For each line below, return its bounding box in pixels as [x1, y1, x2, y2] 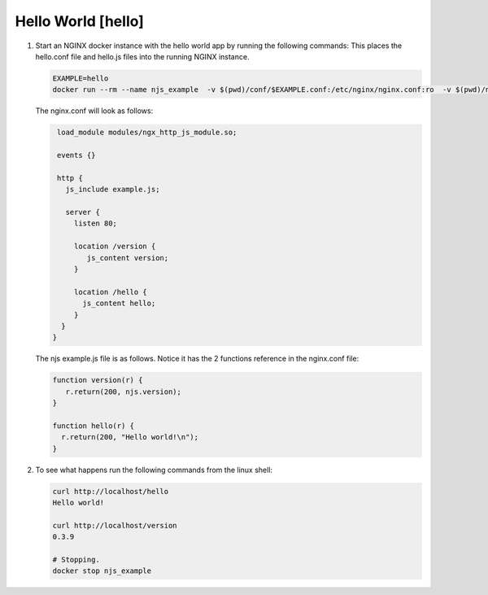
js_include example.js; [65, 185, 160, 195]
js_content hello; [82, 299, 156, 308]
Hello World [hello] [15, 12, 144, 30]
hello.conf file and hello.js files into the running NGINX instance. [35, 51, 250, 61]
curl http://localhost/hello [52, 487, 169, 496]
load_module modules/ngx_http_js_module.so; [57, 128, 237, 138]
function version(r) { [52, 375, 143, 385]
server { [65, 208, 101, 217]
